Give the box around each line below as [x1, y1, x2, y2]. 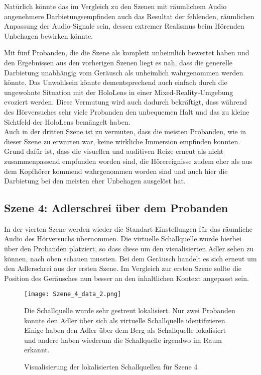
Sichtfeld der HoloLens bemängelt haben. [4, 116, 130, 127]
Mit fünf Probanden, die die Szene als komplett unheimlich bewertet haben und [4, 47, 249, 58]
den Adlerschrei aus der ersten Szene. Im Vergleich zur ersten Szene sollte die [4, 263, 242, 273]
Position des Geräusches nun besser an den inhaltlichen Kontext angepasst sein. [4, 272, 249, 283]
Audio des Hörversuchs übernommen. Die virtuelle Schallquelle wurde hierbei [4, 233, 241, 244]
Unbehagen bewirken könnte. [4, 30, 93, 41]
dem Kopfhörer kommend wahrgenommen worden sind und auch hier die [4, 165, 228, 176]
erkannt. [24, 344, 50, 355]
